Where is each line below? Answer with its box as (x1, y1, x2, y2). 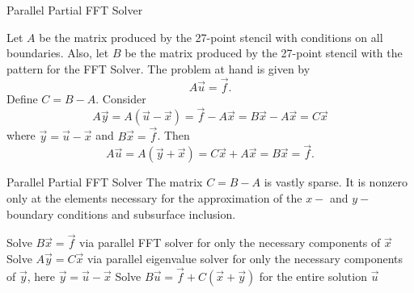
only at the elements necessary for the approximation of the (6, 190, 302, 207)
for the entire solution (259, 267, 367, 284)
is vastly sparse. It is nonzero (264, 174, 408, 190)
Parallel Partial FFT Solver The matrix (6, 174, 203, 190)
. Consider (95, 90, 146, 107)
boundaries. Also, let (6, 44, 109, 61)
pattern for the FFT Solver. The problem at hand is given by (6, 60, 310, 77)
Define (6, 90, 38, 107)
